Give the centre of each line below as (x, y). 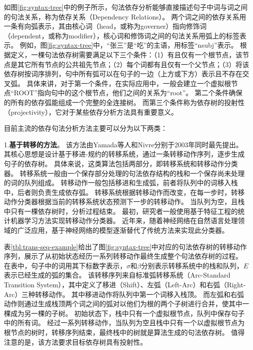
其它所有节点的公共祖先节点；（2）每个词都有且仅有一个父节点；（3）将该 (133, 64)
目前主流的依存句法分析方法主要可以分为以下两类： (86, 128)
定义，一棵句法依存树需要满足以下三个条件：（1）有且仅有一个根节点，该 (126, 54)
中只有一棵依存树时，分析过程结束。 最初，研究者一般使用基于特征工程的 (121, 211)
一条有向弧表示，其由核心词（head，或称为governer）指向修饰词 (105, 26)
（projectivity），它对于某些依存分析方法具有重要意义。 (91, 112)
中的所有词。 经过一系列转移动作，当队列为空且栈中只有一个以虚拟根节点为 (124, 323)
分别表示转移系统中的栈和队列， (192, 265)
